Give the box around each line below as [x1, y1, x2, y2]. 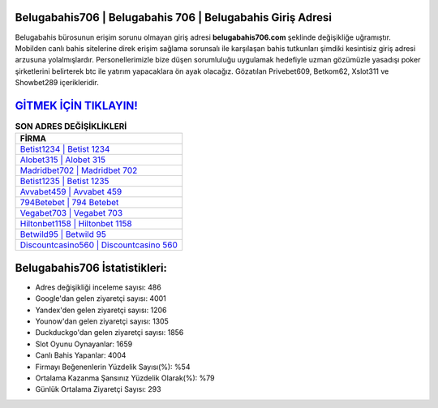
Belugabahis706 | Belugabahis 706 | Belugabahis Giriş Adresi [15, 11, 333, 24]
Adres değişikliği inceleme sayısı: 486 [35, 282, 161, 292]
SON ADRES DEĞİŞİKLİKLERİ [15, 121, 127, 132]
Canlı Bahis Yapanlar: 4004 [35, 350, 127, 360]
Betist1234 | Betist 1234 [19, 144, 110, 155]
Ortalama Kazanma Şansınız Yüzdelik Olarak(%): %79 [35, 373, 215, 383]
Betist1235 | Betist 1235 [19, 175, 109, 187]
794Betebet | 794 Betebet [19, 197, 119, 208]
